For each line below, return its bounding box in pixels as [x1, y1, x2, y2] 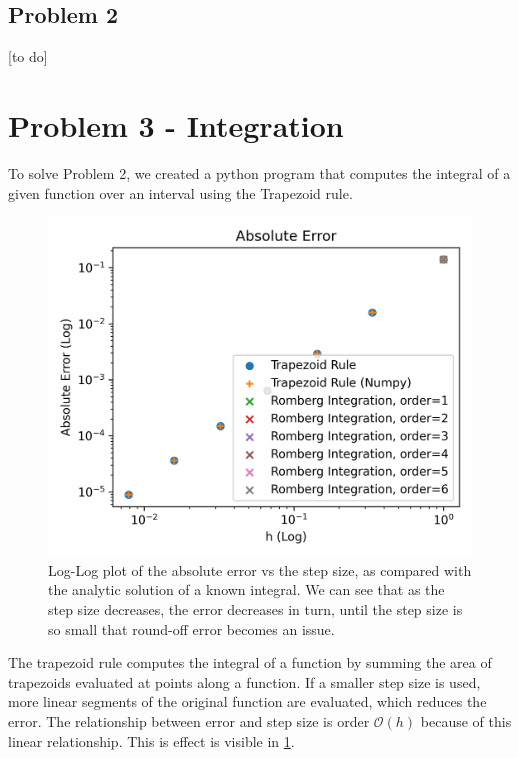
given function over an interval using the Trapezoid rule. [8, 182, 353, 203]
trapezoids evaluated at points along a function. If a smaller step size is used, [8, 671, 481, 692]
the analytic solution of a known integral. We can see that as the [48, 579, 445, 600]
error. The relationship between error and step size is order [8, 710, 370, 731]
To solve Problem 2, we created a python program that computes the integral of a [8, 162, 511, 183]
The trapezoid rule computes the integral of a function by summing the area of [8, 652, 492, 673]
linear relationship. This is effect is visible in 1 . [8, 730, 295, 751]
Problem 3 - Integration [8, 104, 344, 145]
